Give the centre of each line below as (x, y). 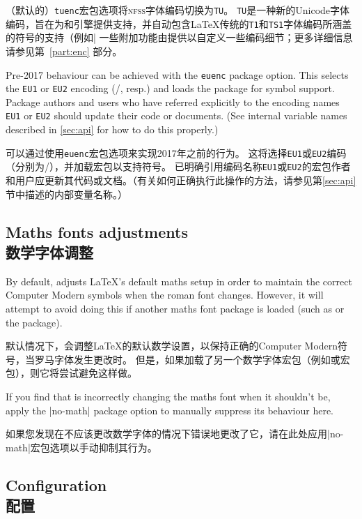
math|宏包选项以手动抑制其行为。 (81, 447)
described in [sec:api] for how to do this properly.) (112, 129)
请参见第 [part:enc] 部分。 (64, 51)
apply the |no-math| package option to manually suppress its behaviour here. (170, 410)
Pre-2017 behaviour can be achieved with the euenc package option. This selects (177, 74)
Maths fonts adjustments (97, 231)
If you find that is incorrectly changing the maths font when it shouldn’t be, (168, 396)
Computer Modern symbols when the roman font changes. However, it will (165, 295)
